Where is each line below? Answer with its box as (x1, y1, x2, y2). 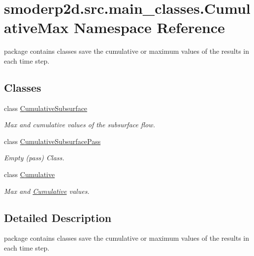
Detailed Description (4, 210, 112, 225)
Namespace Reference (73, 17, 225, 37)
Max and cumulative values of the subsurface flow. (4, 119, 155, 130)
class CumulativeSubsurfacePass (4, 136, 101, 146)
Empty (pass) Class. (4, 152, 64, 163)
